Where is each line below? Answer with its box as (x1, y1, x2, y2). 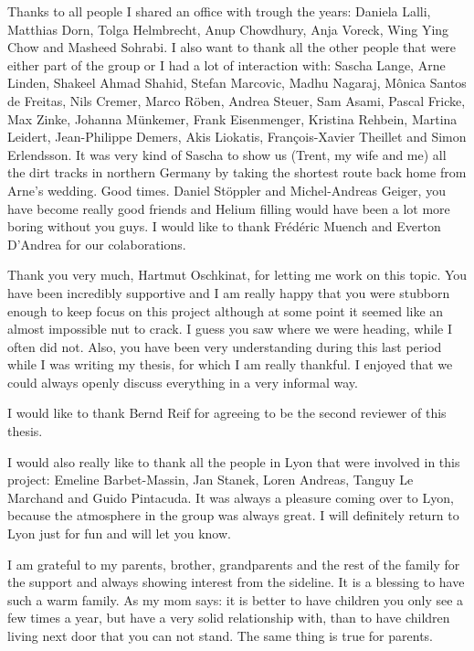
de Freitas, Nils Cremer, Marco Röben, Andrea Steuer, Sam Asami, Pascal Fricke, (7, 91, 466, 110)
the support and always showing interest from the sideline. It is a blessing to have (7, 572, 465, 592)
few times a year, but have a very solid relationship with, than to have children (7, 608, 450, 627)
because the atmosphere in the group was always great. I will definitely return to (7, 506, 459, 525)
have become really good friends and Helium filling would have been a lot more (7, 198, 450, 218)
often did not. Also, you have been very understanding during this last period (7, 336, 442, 356)
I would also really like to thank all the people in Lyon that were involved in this (7, 452, 460, 471)
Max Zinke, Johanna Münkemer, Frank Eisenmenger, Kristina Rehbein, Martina (7, 109, 458, 128)
